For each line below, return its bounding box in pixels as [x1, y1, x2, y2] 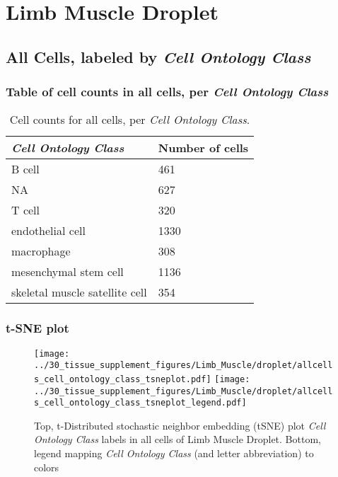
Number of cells [158, 139, 249, 156]
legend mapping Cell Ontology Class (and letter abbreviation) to [34, 446, 314, 461]
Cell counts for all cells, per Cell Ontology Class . [9, 111, 250, 128]
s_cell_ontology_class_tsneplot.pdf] [34, 374, 211, 384]
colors [34, 459, 59, 474]
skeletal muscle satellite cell [11, 284, 147, 301]
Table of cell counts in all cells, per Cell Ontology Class [6, 83, 329, 100]
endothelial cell [11, 222, 86, 239]
